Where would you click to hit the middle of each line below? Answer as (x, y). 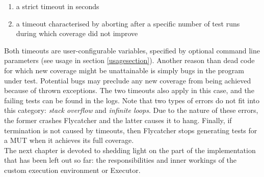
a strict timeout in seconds (58, 6)
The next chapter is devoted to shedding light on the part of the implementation (130, 150)
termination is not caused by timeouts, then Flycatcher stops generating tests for (131, 130)
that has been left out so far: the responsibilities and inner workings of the (121, 160)
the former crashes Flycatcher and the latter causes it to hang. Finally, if (118, 120)
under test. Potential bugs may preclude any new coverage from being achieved (128, 80)
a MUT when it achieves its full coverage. (69, 140)
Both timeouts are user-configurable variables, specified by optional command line (132, 50)
